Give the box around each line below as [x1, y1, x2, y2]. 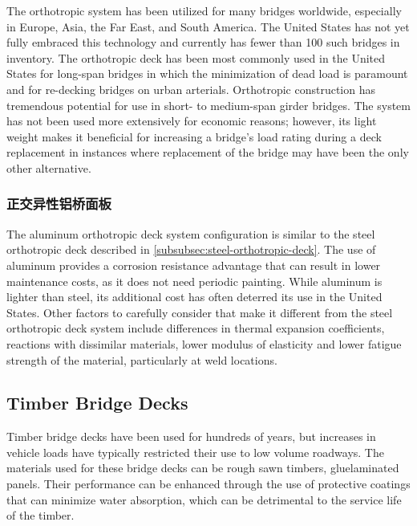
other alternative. [6, 159, 91, 176]
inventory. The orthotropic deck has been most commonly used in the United [6, 49, 386, 66]
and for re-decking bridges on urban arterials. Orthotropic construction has [6, 80, 375, 97]
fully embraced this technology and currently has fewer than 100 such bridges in [6, 34, 400, 51]
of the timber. [6, 507, 75, 524]
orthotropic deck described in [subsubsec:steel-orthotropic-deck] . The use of [6, 241, 376, 258]
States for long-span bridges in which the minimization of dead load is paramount [6, 65, 408, 82]
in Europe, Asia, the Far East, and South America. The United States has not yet [6, 18, 410, 35]
